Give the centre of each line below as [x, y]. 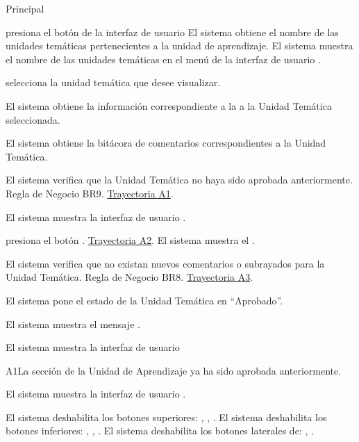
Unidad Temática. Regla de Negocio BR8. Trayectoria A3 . [130, 277]
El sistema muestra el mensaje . [73, 324]
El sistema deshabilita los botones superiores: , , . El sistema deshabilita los [166, 417]
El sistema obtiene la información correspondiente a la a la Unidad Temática [169, 105]
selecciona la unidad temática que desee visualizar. [113, 82]
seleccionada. [33, 119]
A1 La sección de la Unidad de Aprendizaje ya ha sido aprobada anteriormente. [174, 370]
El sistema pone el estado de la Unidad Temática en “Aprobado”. [144, 300]
